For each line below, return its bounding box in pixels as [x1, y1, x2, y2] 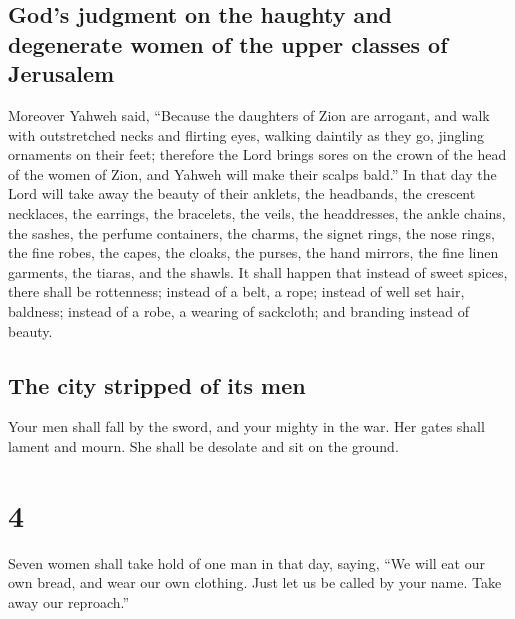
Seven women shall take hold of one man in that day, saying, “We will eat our [8, 552, 485, 573]
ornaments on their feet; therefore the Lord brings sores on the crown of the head [8, 144, 507, 165]
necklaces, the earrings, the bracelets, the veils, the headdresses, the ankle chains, [8, 202, 506, 223]
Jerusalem [8, 58, 115, 89]
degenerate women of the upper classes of [8, 28, 448, 59]
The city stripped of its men [8, 369, 306, 400]
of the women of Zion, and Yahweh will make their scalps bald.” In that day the [8, 163, 497, 184]
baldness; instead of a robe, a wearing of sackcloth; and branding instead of [8, 300, 469, 321]
